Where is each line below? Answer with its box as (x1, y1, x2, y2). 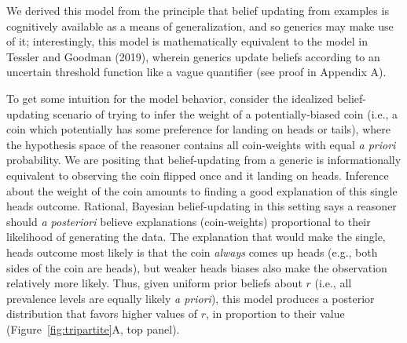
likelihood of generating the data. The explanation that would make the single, (6, 228, 386, 245)
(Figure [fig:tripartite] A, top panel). (6, 320, 180, 337)
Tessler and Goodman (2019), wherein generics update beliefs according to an (6, 48, 380, 64)
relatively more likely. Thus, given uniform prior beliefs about (6, 275, 302, 291)
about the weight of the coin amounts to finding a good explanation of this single (6, 182, 398, 199)
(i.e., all (314, 275, 352, 291)
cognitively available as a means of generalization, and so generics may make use (6, 17, 394, 34)
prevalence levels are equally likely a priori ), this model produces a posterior (6, 290, 375, 306)
